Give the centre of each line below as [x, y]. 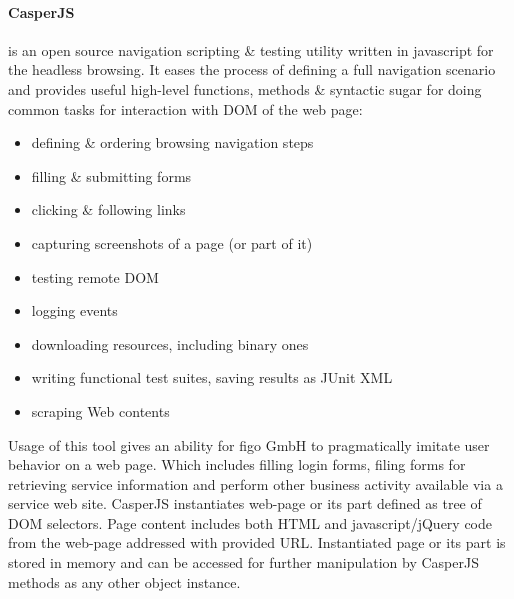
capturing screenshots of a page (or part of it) [172, 242]
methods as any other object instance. [124, 581]
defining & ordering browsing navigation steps [172, 142]
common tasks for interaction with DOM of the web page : [185, 108]
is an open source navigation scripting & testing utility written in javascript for [251, 49]
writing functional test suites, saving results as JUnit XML [212, 377]
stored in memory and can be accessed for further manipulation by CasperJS [243, 562]
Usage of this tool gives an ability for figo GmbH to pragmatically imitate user [249, 444]
